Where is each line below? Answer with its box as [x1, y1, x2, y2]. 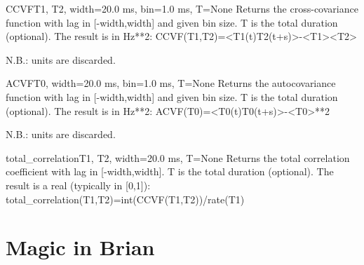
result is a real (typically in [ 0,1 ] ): [6, 177, 151, 192]
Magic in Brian [6, 233, 155, 261]
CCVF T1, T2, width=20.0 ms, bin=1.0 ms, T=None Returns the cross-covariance [6, 1, 358, 15]
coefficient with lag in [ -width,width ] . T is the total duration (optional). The [6, 164, 334, 179]
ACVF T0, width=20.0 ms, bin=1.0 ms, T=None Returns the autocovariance [6, 76, 336, 90]
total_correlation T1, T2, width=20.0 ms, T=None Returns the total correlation [6, 150, 350, 165]
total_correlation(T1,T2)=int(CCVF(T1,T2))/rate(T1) [6, 191, 245, 206]
